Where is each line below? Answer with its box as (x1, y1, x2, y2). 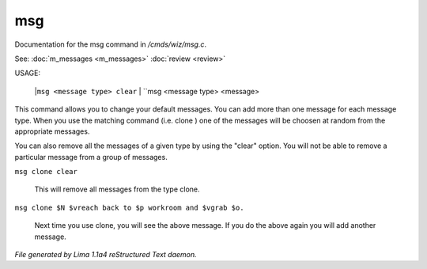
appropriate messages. (14, 127, 90, 136)
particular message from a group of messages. (14, 152, 168, 161)
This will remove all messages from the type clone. (34, 184, 201, 194)
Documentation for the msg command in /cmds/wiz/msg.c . (14, 40, 207, 49)
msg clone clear (14, 167, 78, 176)
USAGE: (14, 68, 41, 78)
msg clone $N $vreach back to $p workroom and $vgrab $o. (14, 203, 244, 212)
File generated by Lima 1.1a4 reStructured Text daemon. (14, 250, 197, 260)
